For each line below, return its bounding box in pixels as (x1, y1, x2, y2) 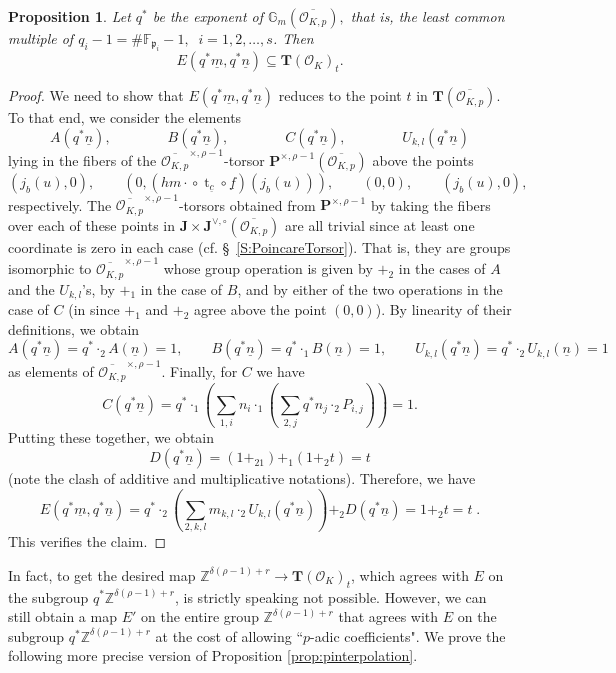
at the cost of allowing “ (155, 625, 304, 646)
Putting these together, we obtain (8, 427, 215, 448)
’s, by (82, 278, 115, 299)
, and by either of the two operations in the (237, 278, 503, 299)
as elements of (8, 361, 94, 382)
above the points (372, 149, 474, 170)
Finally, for (169, 361, 238, 382)
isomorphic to (8, 258, 92, 279)
